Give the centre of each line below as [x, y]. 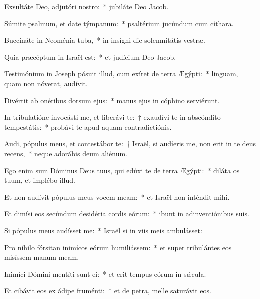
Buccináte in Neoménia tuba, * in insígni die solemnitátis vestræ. [105, 40]
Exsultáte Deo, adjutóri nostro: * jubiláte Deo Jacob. [86, 6]
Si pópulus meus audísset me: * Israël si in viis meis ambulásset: [103, 230]
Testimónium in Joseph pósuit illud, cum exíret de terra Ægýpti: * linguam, [121, 74]
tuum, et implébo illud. [40, 180]
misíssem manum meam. [42, 257]
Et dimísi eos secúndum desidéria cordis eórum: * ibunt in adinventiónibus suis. [127, 214]
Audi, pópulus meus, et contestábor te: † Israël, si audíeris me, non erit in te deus [130, 144]
